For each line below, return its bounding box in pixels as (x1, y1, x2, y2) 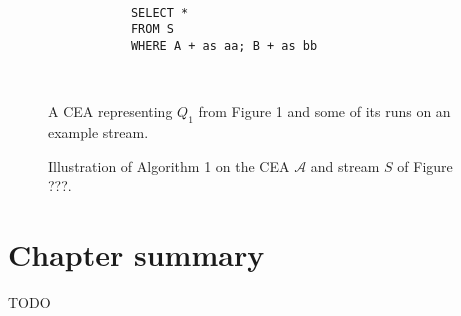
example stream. (48, 121, 149, 142)
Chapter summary (8, 233, 265, 274)
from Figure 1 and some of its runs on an (198, 101, 451, 122)
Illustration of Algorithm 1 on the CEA (48, 155, 290, 176)
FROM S (130, 22, 174, 37)
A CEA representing (48, 101, 173, 122)
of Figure (397, 155, 453, 176)
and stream (310, 155, 380, 176)
